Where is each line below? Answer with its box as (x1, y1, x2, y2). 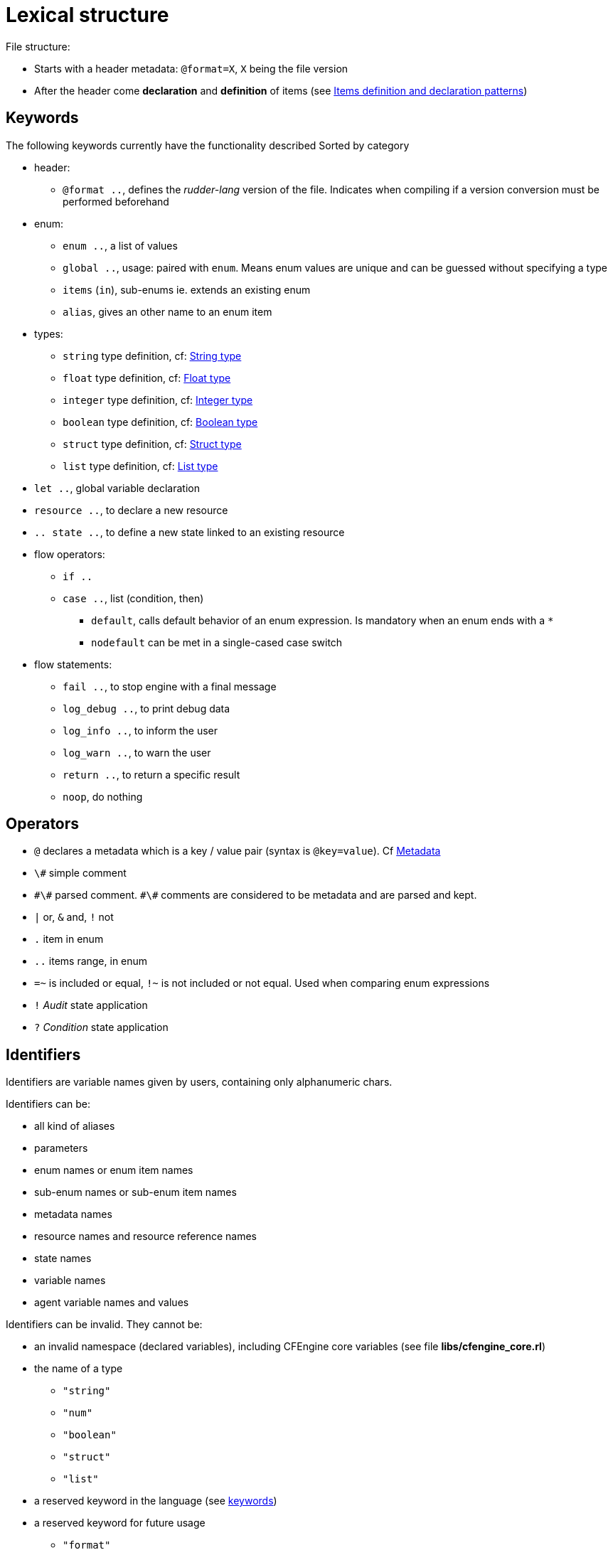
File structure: (6, 40, 70, 53)
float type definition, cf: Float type (63, 371, 231, 384)
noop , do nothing (63, 790, 143, 803)
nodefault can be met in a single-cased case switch (91, 636, 343, 648)
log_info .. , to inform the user (63, 724, 218, 737)
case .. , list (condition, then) (63, 592, 204, 604)
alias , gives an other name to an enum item (63, 305, 272, 318)
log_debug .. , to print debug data (63, 702, 230, 715)
